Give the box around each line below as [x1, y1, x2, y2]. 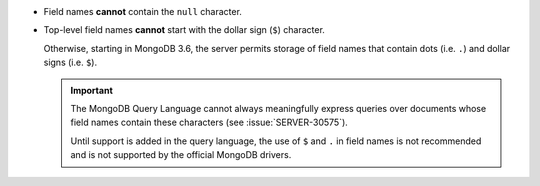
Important [70, 84, 114, 96]
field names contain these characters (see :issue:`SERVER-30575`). [70, 116, 349, 129]
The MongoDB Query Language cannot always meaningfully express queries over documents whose [70, 102, 487, 114]
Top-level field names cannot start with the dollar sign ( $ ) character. [43, 24, 325, 36]
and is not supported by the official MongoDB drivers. [70, 149, 292, 161]
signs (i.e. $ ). [43, 56, 98, 69]
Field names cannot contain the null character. [43, 6, 242, 17]
